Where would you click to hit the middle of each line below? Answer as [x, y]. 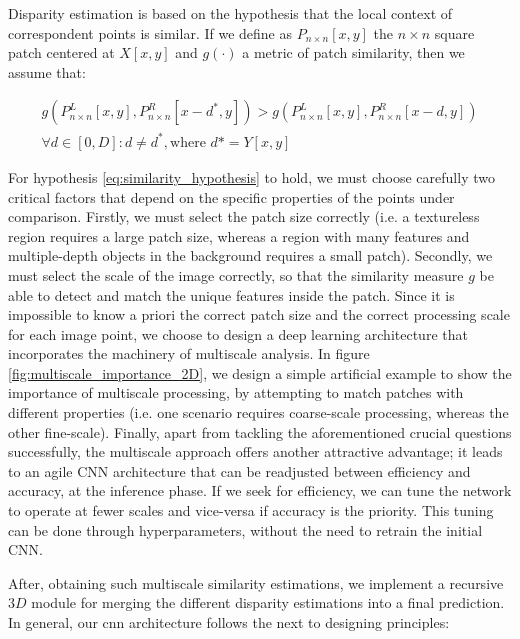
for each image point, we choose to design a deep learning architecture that [238, 333]
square [454, 32]
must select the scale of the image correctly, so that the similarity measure [236, 274]
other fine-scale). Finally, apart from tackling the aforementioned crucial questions [260, 431]
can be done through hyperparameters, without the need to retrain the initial [245, 529]
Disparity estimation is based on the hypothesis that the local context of [230, 13]
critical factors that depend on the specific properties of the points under [231, 196]
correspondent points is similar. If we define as [150, 32]
